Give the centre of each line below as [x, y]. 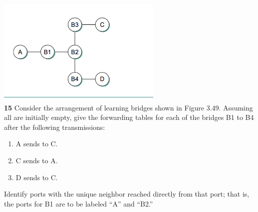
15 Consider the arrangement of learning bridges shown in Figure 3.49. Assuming [129, 107]
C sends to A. [37, 160]
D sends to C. [37, 177]
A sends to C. [37, 144]
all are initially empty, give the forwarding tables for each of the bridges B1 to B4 [129, 117]
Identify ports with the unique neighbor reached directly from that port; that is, [127, 194]
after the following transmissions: [55, 127]
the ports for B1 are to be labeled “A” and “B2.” [79, 203]
